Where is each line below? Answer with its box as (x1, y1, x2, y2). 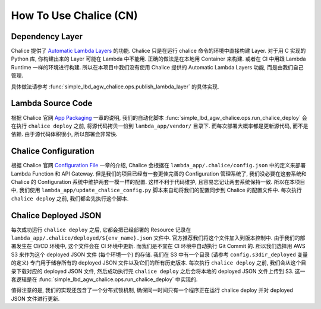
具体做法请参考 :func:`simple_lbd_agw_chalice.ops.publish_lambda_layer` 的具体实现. (11, 83, 219, 90)
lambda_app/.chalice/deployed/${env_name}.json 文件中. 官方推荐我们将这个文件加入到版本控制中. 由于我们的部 (11, 234, 306, 241)
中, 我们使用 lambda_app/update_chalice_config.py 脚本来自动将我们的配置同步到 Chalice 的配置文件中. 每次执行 (11, 187, 303, 194)
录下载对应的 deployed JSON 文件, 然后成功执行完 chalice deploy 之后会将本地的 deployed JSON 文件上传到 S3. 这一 (11, 267, 306, 275)
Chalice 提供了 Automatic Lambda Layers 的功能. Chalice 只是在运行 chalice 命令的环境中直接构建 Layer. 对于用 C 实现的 (11, 47, 306, 55)
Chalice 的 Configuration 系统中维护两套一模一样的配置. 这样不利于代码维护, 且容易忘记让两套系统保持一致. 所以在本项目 (11, 179, 306, 185)
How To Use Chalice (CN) (11, 9, 138, 22)
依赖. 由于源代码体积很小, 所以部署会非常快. (11, 130, 118, 138)
